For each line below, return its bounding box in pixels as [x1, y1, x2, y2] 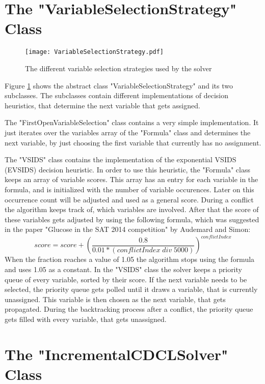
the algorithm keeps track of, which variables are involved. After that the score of [5, 204, 259, 215]
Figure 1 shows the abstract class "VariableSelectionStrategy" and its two [5, 80, 233, 91]
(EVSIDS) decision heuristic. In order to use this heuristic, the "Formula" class [5, 164, 250, 174]
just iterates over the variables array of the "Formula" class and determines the [5, 127, 251, 137]
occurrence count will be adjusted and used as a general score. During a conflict [5, 194, 254, 204]
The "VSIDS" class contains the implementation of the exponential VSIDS [5, 154, 236, 165]
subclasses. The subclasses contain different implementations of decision [5, 90, 229, 101]
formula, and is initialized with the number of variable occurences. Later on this [5, 184, 254, 194]
